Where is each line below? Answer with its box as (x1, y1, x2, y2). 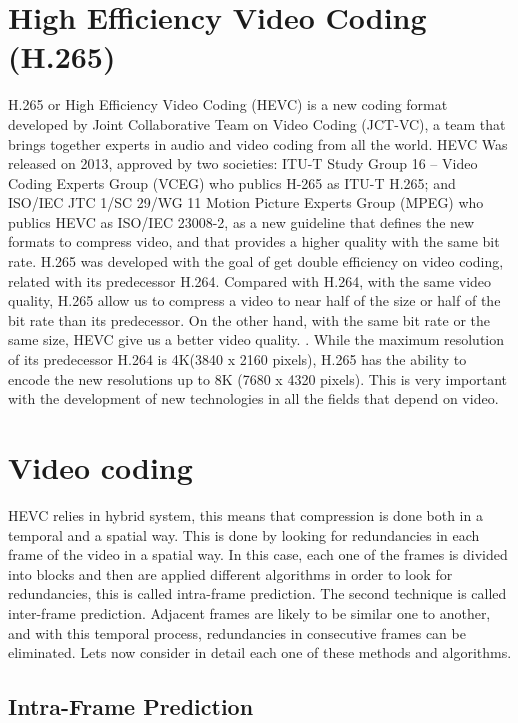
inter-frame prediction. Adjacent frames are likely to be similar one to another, (8, 602, 491, 623)
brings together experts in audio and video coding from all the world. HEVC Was (8, 133, 508, 154)
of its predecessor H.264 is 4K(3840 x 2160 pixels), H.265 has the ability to (8, 349, 467, 370)
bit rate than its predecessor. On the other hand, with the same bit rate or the (8, 309, 490, 330)
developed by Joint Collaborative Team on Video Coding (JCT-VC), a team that (8, 113, 506, 134)
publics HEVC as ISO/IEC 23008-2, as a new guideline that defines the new (8, 211, 475, 232)
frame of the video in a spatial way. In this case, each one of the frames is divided (8, 544, 508, 565)
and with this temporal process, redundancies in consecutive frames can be (8, 622, 466, 643)
